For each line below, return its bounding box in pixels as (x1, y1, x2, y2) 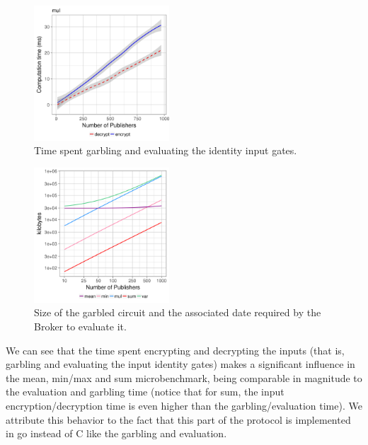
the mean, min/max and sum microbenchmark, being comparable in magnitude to (6, 370, 362, 385)
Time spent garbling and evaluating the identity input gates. (34, 143, 297, 158)
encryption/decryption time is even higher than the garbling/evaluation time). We (6, 398, 362, 412)
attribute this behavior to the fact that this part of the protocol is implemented (6, 412, 351, 427)
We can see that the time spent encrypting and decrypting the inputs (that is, (6, 342, 345, 357)
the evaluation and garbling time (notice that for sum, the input (6, 384, 284, 399)
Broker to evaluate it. (34, 318, 127, 333)
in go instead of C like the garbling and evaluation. (6, 426, 227, 441)
